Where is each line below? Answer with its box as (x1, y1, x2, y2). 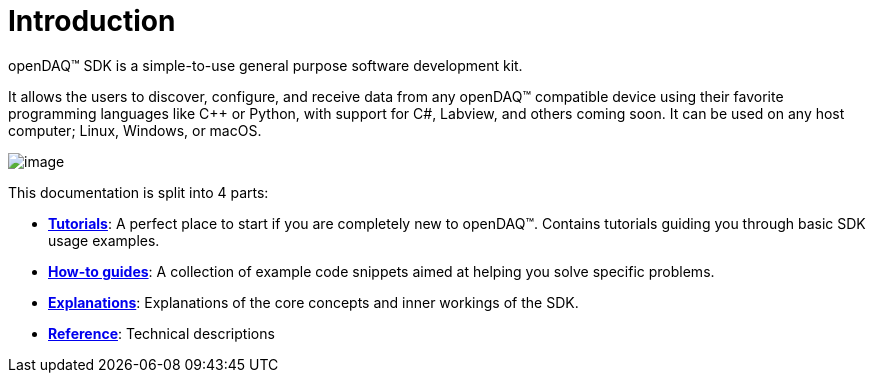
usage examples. (48, 231, 160, 249)
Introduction (8, 4, 176, 38)
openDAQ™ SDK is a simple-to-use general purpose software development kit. (8, 56, 523, 74)
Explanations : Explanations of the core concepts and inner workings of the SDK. (48, 293, 579, 311)
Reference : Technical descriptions (48, 324, 275, 342)
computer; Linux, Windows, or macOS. (8, 121, 262, 139)
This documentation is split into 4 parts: (8, 183, 269, 201)
